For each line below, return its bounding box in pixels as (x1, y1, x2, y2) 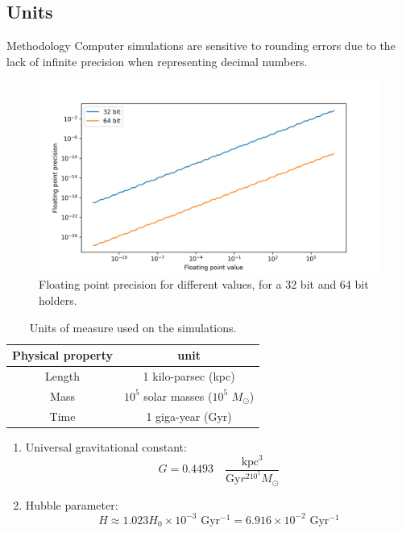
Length (45, 368, 80, 385)
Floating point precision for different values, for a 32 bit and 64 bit (39, 276, 369, 293)
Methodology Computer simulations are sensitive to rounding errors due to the (6, 37, 396, 54)
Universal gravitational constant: (25, 438, 187, 455)
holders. (39, 292, 77, 309)
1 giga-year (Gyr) (146, 407, 232, 424)
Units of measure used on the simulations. (29, 319, 237, 335)
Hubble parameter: (25, 496, 118, 513)
